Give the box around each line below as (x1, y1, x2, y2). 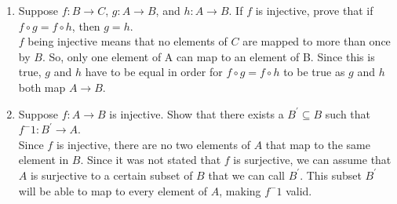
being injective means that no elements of (27, 33, 228, 49)
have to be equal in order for (85, 64, 223, 80)
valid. (286, 182, 312, 199)
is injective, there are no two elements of (56, 136, 251, 152)
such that (325, 105, 371, 122)
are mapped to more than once (242, 33, 391, 49)
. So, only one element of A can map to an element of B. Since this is (42, 48, 375, 64)
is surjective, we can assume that (233, 151, 392, 168)
